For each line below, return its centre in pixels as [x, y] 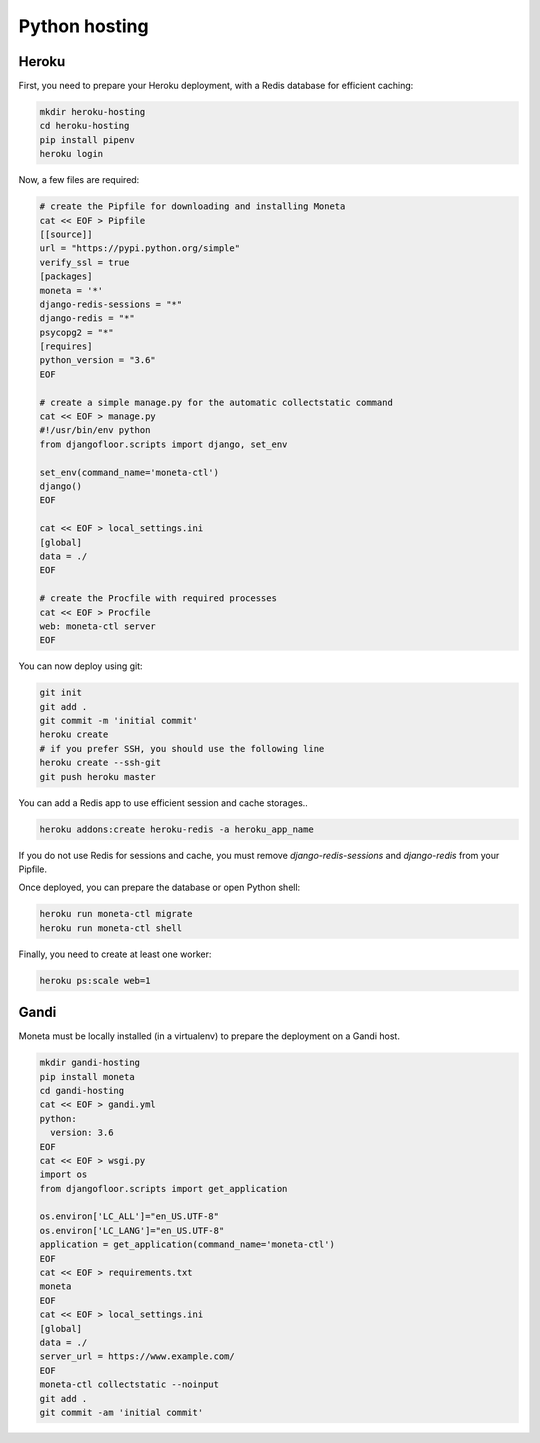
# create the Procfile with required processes [158, 598]
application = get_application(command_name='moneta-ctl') [187, 1244]
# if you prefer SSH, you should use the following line [182, 748]
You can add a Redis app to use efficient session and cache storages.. [163, 802]
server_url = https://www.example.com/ [137, 1356]
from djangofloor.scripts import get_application [163, 1188]
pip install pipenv [87, 139]
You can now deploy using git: [81, 666]
